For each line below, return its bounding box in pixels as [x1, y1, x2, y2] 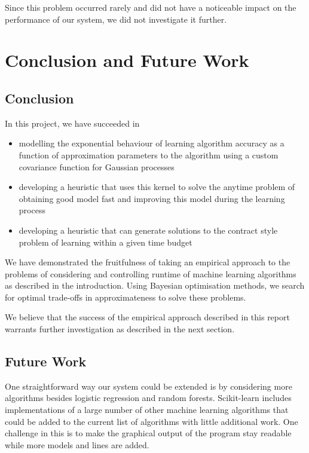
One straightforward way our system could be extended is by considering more [5, 379, 292, 392]
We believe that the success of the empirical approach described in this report [5, 311, 290, 323]
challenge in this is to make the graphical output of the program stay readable [5, 427, 292, 439]
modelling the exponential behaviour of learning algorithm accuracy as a [19, 137, 284, 149]
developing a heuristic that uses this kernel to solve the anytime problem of [19, 180, 295, 193]
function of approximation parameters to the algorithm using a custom [19, 148, 279, 161]
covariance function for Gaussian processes [19, 160, 175, 173]
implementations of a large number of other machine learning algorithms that [5, 403, 289, 416]
